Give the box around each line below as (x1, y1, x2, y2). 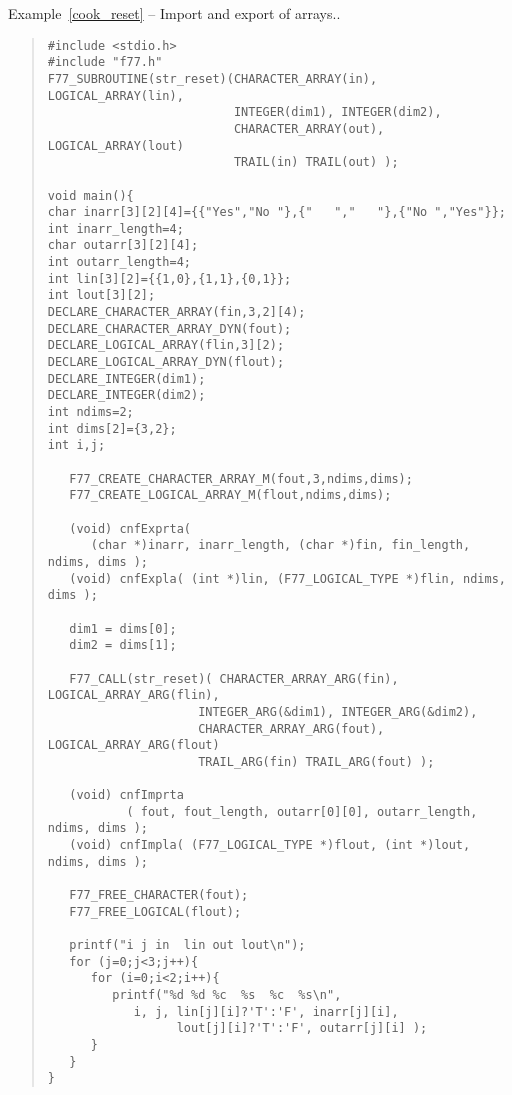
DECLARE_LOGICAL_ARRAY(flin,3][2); (47, 338, 285, 353)
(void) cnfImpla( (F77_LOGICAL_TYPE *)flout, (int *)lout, (69, 838, 471, 853)
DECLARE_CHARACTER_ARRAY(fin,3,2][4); (47, 305, 306, 320)
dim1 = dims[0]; (69, 621, 177, 636)
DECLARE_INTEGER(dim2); (47, 388, 206, 403)
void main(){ (47, 188, 134, 203)
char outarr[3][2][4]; (47, 238, 199, 253)
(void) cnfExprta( (69, 521, 191, 536)
